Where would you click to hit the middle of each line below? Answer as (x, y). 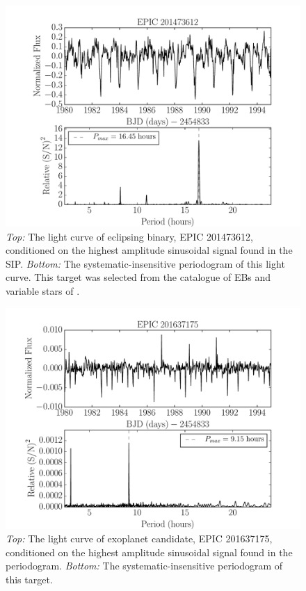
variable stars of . (43, 290)
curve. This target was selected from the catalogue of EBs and (138, 277)
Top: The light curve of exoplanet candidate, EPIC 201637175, (139, 539)
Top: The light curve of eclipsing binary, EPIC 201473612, (129, 236)
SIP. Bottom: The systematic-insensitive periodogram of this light (145, 263)
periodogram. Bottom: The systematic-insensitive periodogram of (144, 566)
